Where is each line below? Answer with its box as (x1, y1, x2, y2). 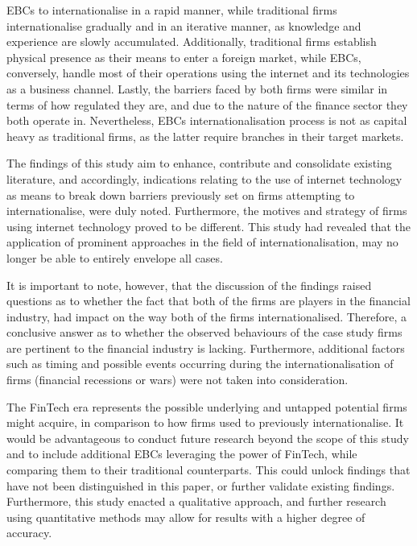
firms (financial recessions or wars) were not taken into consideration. (6, 371, 349, 388)
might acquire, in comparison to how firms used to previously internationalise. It (6, 414, 404, 431)
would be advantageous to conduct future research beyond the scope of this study (6, 429, 409, 446)
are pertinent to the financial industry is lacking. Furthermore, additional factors (6, 339, 405, 356)
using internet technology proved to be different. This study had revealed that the (6, 217, 411, 234)
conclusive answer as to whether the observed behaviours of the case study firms (6, 324, 403, 341)
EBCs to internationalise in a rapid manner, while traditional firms (6, 2, 337, 18)
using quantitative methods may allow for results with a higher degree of (6, 508, 365, 525)
